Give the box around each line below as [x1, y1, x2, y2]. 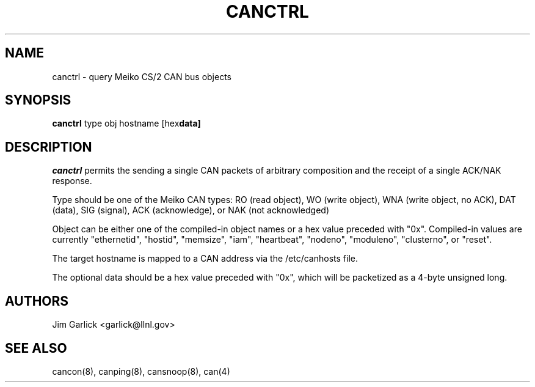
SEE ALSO [5, 340, 67, 356]
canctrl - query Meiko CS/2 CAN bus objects [52, 71, 231, 82]
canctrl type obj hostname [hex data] [52, 118, 201, 129]
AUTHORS [5, 293, 69, 309]
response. [52, 175, 92, 186]
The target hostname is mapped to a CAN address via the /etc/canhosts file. [52, 253, 358, 264]
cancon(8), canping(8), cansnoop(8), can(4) [52, 366, 230, 377]
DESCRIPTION [5, 139, 92, 155]
